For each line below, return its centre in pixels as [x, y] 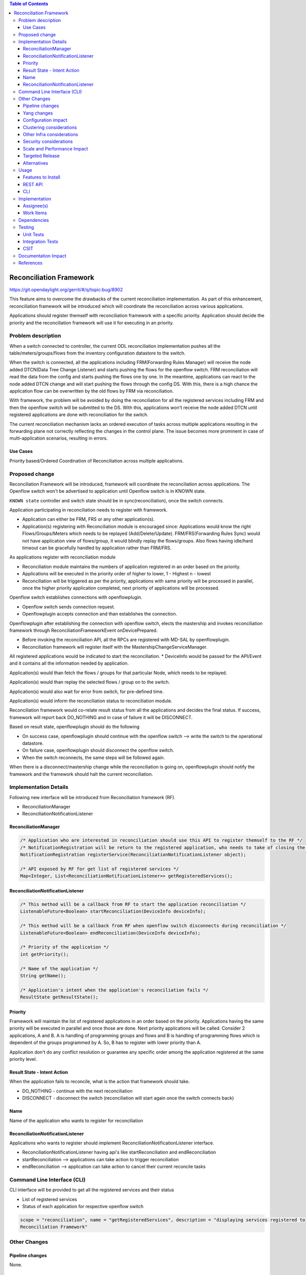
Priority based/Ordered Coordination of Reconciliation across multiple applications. [97, 461]
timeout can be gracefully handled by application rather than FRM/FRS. [97, 548]
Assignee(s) [36, 206]
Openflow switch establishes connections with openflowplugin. [76, 597]
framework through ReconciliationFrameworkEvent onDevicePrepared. [84, 630]
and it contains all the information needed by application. [69, 664]
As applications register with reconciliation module [62, 557]
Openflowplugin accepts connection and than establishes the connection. [100, 614]
